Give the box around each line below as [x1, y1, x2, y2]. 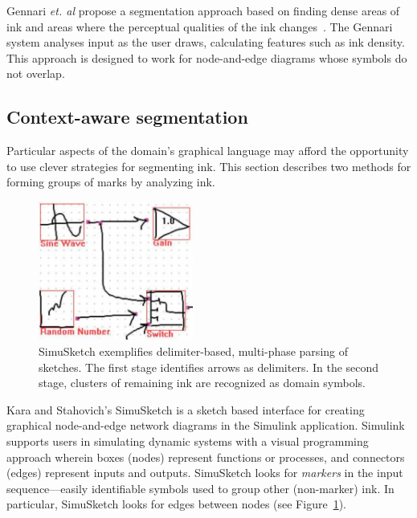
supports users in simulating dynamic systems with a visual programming [6, 433, 369, 450]
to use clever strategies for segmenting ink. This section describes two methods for [6, 157, 411, 174]
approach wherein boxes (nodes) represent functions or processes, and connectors [6, 448, 405, 465]
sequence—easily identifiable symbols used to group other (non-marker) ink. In [6, 479, 395, 496]
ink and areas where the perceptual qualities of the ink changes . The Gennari [6, 18, 393, 35]
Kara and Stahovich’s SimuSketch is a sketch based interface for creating [6, 401, 365, 418]
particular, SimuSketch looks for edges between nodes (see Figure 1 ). [6, 496, 346, 512]
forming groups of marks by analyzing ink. [6, 173, 215, 190]
